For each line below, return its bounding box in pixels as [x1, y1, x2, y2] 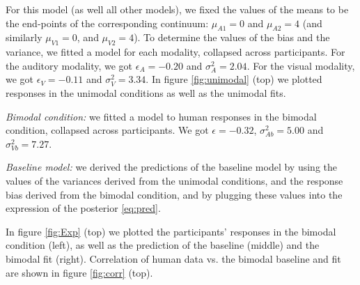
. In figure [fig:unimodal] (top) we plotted [146, 72, 322, 86]
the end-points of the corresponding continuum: [6, 15, 209, 30]
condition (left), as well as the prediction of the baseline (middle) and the [6, 238, 320, 252]
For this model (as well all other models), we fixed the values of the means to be [6, 2, 349, 16]
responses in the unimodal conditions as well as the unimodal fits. [6, 85, 286, 100]
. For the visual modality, [246, 58, 355, 72]
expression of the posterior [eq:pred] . [6, 201, 161, 215]
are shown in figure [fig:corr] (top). [6, 265, 153, 279]
